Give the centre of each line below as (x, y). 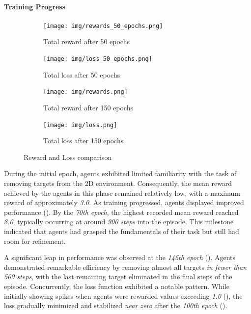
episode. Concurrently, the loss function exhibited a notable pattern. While (117, 286)
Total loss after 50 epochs (82, 74)
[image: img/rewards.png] (85, 92)
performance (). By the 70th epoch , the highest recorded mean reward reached (121, 212)
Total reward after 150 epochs (88, 107)
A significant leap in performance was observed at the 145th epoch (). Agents (120, 257)
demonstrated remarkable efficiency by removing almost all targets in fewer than (125, 267)
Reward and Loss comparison (68, 157)
